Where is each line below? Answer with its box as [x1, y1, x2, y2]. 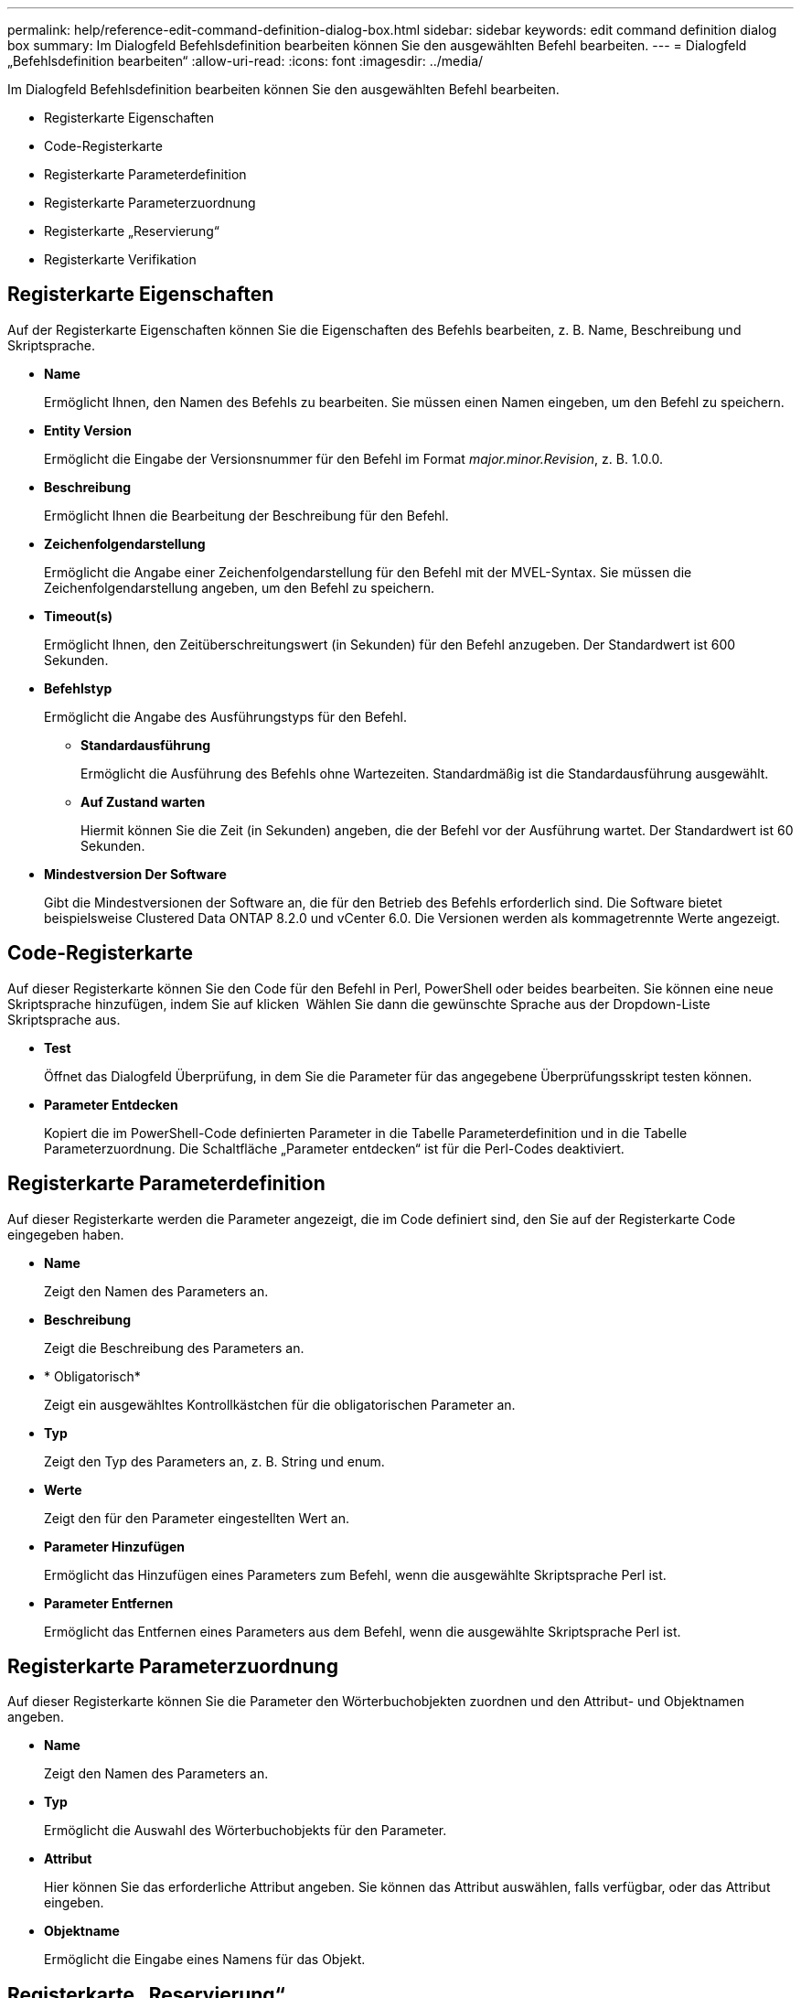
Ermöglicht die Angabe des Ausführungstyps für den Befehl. [44, 708, 407, 725]
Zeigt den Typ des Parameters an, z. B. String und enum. [44, 1453, 385, 1469]
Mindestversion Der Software [44, 865, 227, 882]
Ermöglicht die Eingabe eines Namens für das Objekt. [44, 1951, 366, 1968]
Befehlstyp [44, 680, 112, 696]
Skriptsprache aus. [7, 1011, 121, 1027]
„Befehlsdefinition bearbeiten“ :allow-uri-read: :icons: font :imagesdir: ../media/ [7, 53, 484, 69]
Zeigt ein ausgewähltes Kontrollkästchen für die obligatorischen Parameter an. [44, 1396, 516, 1413]
